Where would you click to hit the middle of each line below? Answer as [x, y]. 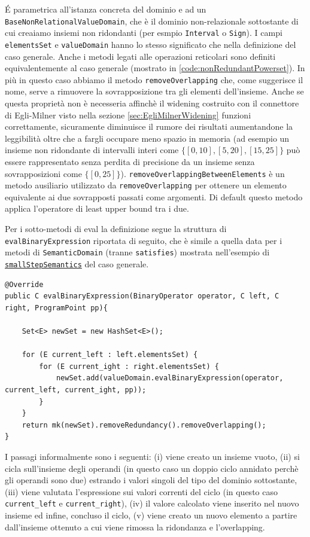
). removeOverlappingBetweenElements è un [203, 173]
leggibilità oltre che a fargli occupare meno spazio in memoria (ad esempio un [147, 138]
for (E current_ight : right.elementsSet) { [129, 366]
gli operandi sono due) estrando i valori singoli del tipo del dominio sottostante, [151, 480]
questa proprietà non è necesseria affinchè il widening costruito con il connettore [152, 103]
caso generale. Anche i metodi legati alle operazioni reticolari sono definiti [140, 56]
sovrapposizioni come [43, 173]
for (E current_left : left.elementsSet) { [110, 355]
